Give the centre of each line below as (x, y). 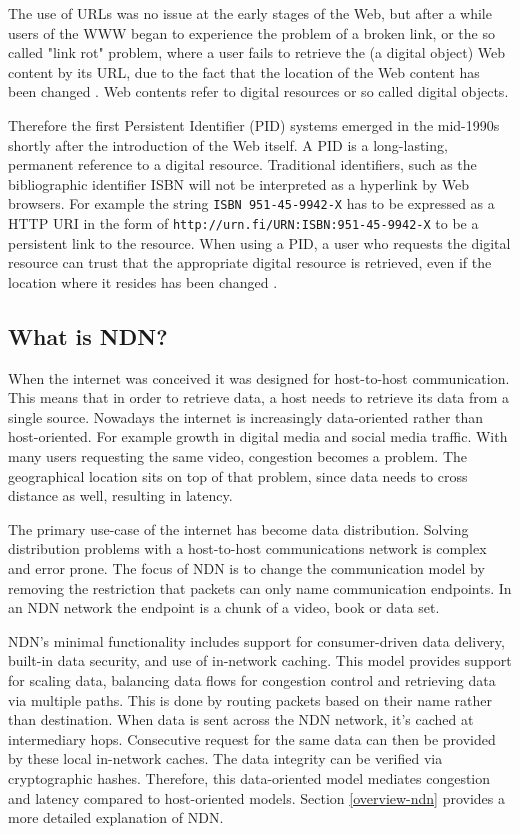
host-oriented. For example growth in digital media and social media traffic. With (258, 436)
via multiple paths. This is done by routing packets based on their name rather (250, 699)
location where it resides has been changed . (143, 281)
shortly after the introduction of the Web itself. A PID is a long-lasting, (228, 144)
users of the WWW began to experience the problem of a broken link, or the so (251, 32)
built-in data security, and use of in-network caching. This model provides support (260, 660)
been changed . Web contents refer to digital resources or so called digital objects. (258, 91)
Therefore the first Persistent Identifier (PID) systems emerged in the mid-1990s (254, 124)
